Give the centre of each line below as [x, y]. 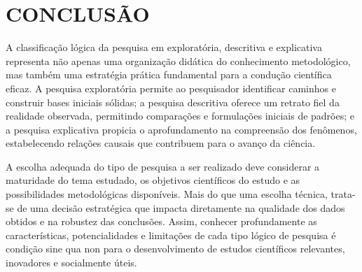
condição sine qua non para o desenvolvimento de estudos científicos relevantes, [175, 249]
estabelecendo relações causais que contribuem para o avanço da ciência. [161, 143]
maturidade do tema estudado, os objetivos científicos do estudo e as [153, 180]
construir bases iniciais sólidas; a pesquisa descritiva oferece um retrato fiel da [173, 102]
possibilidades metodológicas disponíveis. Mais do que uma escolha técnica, [167, 194]
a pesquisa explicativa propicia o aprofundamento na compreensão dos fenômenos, [181, 129]
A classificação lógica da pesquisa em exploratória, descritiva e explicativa [164, 47]
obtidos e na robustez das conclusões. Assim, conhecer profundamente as [161, 221]
